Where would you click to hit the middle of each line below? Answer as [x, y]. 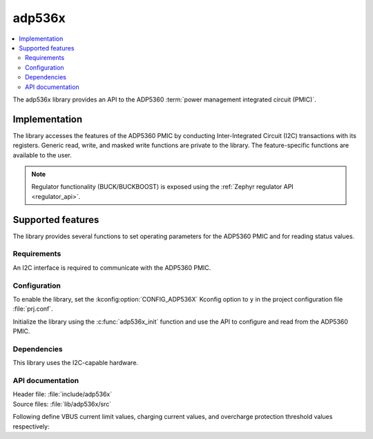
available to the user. [42, 155]
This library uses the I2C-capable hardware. [75, 363]
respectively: [31, 426]
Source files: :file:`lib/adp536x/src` [62, 404]
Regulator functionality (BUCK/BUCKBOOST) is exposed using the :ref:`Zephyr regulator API [162, 187]
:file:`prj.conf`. [33, 309]
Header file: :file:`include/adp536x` [63, 394]
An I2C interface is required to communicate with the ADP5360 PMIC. [112, 267]
